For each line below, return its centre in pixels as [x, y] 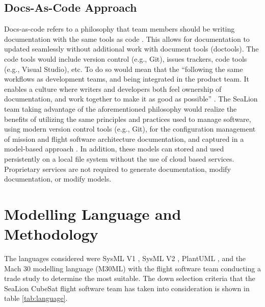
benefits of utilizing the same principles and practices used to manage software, [128, 119]
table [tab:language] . [36, 298]
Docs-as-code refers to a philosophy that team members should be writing [120, 29]
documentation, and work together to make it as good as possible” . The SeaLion [131, 99]
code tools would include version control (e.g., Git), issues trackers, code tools [126, 58]
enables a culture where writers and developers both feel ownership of [113, 88]
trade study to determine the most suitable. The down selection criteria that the [130, 278]
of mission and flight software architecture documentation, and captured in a [124, 138]
